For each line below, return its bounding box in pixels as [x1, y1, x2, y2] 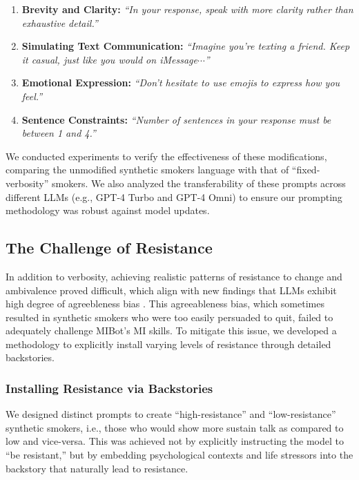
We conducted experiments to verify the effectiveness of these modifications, [6, 148, 327, 163]
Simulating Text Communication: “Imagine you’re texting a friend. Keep [21, 39, 350, 53]
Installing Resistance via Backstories [6, 380, 213, 396]
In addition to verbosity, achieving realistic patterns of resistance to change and [6, 269, 342, 283]
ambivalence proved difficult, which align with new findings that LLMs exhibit [6, 282, 337, 297]
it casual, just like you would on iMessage [21, 52, 197, 66]
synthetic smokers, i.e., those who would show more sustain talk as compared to [6, 420, 344, 434]
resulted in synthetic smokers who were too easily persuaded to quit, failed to [6, 309, 333, 324]
